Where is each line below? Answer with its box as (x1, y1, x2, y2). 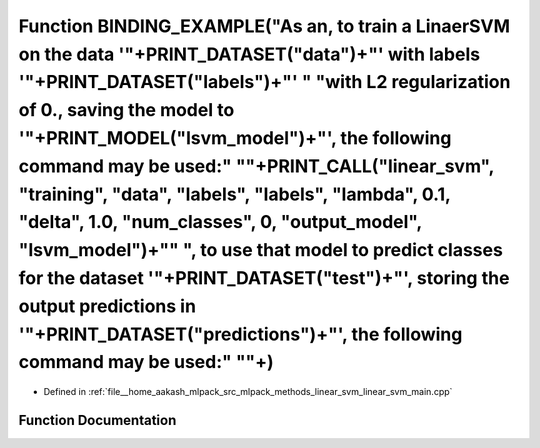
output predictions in (18, 295, 197, 317)
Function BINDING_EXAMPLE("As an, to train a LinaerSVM (18, 15, 510, 37)
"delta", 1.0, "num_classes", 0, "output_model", (18, 211, 422, 234)
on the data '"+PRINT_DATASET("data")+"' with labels (18, 43, 480, 65)
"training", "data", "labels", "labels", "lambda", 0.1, (18, 183, 451, 205)
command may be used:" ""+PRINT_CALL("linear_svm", (18, 155, 495, 177)
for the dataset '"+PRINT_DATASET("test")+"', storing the (18, 266, 510, 289)
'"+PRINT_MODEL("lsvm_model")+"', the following (18, 126, 452, 149)
